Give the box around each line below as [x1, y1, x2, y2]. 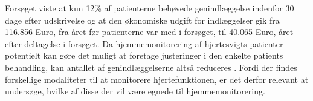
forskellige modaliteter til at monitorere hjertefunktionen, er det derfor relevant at [5, 73, 309, 85]
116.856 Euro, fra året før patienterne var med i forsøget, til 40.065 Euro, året [5, 25, 294, 38]
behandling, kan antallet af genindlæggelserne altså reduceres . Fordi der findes [5, 60, 297, 73]
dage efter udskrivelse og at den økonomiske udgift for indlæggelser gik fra [5, 13, 280, 26]
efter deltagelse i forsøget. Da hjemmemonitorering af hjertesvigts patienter [5, 37, 283, 50]
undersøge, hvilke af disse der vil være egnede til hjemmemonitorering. [5, 85, 265, 97]
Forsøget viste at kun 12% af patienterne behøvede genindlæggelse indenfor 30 [5, 2, 294, 14]
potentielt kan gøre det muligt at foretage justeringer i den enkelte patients [5, 49, 283, 62]
